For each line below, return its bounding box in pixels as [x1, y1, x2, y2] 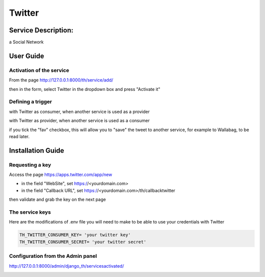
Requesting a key [9, 161, 52, 168]
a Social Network [9, 39, 44, 45]
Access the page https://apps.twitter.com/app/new [9, 172, 112, 178]
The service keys [9, 209, 51, 216]
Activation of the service [9, 67, 70, 74]
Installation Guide [9, 146, 64, 155]
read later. [9, 133, 29, 139]
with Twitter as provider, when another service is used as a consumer [9, 118, 150, 124]
